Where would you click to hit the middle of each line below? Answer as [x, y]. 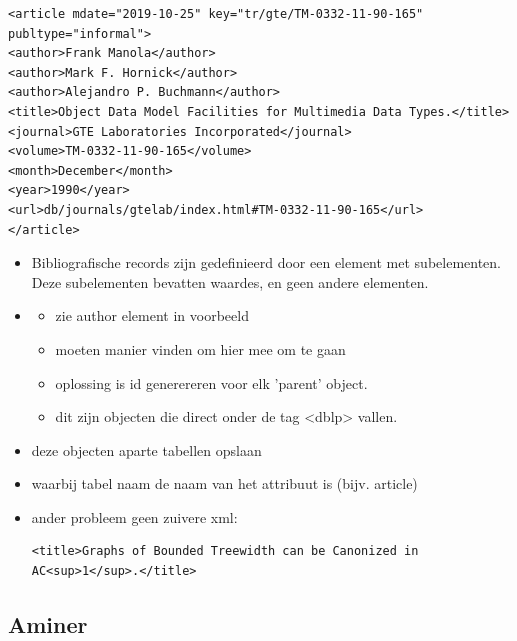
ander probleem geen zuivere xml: [134, 516]
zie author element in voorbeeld [152, 315]
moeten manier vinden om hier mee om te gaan [200, 348]
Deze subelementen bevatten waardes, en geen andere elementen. [230, 281]
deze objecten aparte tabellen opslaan [146, 449]
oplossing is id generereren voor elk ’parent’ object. [211, 382]
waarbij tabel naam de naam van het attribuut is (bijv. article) [224, 483]
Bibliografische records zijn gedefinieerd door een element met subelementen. [266, 262]
